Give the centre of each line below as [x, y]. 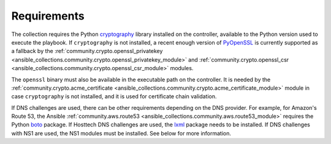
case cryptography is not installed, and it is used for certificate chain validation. [114, 96]
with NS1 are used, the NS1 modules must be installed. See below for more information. [121, 133]
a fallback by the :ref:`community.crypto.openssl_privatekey [87, 51]
